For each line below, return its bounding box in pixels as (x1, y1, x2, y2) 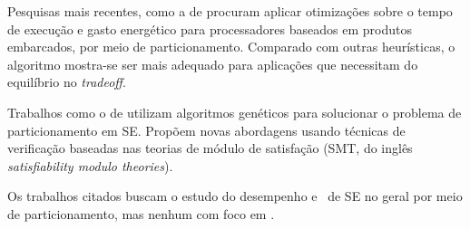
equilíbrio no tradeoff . (7, 72, 126, 91)
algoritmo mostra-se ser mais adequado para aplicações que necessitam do (7, 54, 418, 73)
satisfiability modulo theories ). (7, 156, 173, 175)
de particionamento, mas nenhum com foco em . (7, 204, 275, 223)
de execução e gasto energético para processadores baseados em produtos (7, 19, 412, 38)
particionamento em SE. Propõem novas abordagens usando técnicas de (7, 120, 406, 139)
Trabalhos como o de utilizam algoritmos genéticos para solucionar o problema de (7, 102, 462, 121)
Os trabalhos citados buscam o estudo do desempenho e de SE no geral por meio (7, 186, 463, 205)
